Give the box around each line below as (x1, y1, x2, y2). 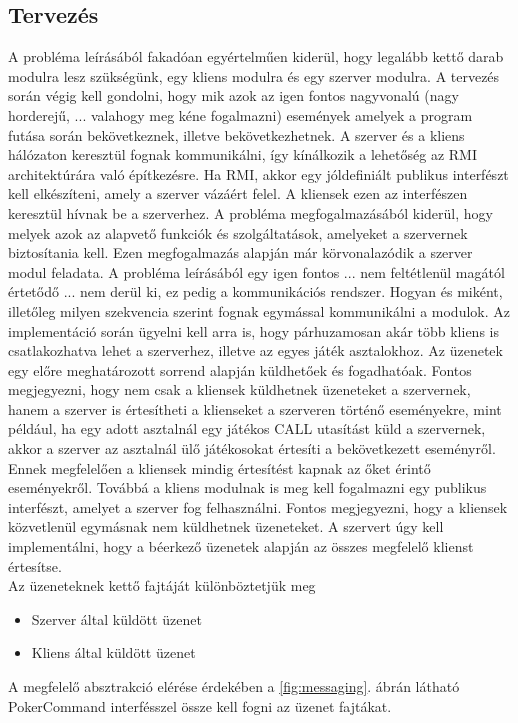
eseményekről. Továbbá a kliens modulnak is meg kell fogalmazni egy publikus (8, 477, 487, 498)
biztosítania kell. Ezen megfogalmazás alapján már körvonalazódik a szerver (8, 242, 473, 263)
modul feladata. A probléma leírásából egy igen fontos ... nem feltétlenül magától (8, 261, 505, 282)
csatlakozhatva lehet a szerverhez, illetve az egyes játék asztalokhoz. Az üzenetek (8, 340, 503, 361)
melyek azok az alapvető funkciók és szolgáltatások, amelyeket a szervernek (8, 222, 468, 243)
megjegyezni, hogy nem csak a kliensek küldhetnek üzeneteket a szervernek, (8, 379, 471, 400)
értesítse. (8, 555, 62, 576)
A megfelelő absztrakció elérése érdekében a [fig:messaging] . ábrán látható (8, 676, 460, 697)
